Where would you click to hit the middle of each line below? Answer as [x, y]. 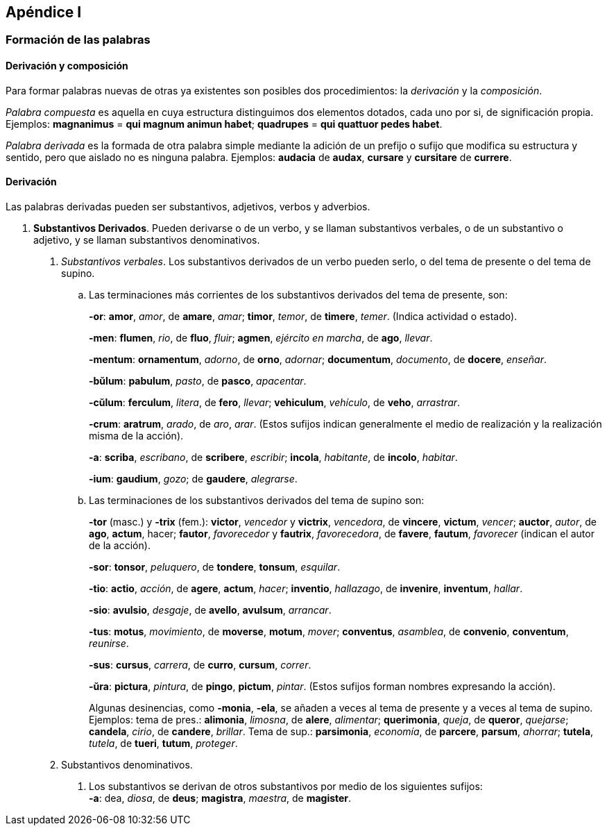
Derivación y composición [67, 66]
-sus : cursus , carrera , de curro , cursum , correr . [200, 664]
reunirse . [109, 643]
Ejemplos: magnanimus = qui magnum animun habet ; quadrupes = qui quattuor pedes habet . [224, 124]
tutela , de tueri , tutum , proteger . [163, 743]
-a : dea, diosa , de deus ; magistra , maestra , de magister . [220, 798]
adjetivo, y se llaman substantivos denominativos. [147, 240]
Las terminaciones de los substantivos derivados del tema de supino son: [257, 500]
